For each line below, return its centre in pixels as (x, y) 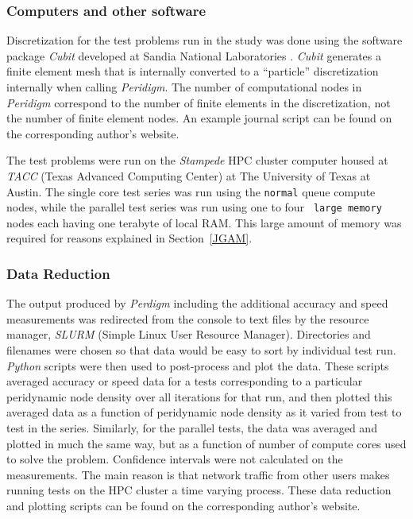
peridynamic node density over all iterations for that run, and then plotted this (199, 396)
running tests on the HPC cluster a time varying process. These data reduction (199, 490)
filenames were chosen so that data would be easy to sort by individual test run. (201, 350)
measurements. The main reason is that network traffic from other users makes (198, 474)
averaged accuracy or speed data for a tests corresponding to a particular (185, 381)
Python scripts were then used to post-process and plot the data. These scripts (198, 365)
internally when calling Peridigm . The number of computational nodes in (184, 87)
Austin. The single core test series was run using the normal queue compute (191, 191)
